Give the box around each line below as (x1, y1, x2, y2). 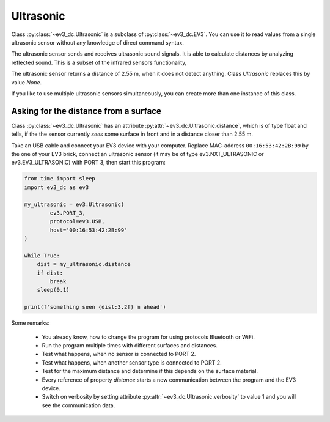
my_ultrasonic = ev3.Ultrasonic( (24, 201, 125, 208)
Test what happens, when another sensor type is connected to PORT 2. (42, 358, 222, 366)
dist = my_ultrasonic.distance (37, 261, 131, 268)
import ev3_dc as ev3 (24, 183, 89, 191)
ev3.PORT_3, (50, 209, 86, 217)
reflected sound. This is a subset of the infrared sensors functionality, (11, 59, 187, 66)
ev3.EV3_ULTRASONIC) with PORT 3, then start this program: (11, 159, 166, 166)
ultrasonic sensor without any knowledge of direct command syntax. (11, 39, 185, 46)
